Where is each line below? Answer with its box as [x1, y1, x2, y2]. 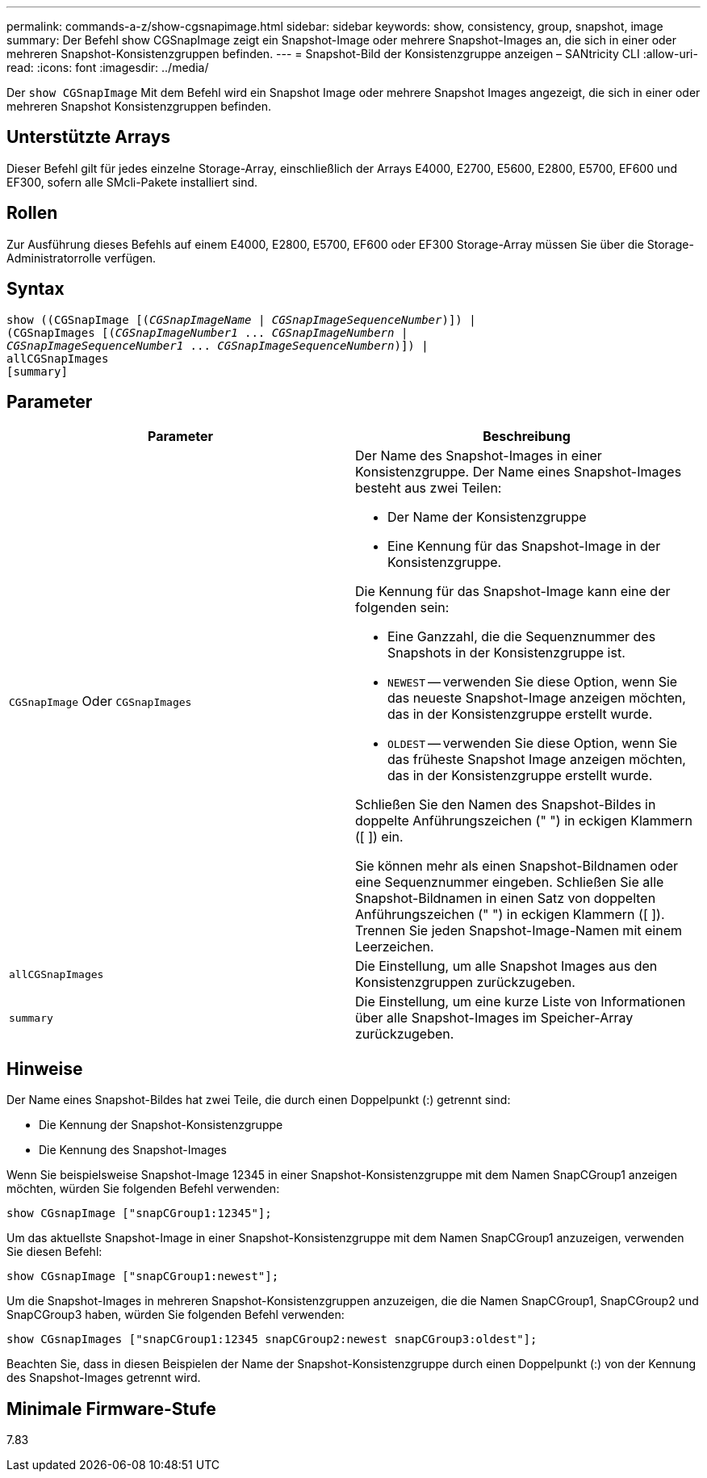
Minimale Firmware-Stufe [6, 1398, 216, 1419]
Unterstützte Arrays [6, 127, 171, 148]
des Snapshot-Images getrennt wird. [6, 1371, 201, 1385]
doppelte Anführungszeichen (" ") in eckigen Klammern [355, 812, 692, 829]
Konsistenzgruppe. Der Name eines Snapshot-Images [355, 464, 682, 481]
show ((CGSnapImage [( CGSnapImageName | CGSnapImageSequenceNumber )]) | [6, 313, 476, 326]
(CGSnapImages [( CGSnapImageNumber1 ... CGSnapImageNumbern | [6, 325, 408, 339]
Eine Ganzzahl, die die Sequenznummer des [387, 628, 656, 645]
